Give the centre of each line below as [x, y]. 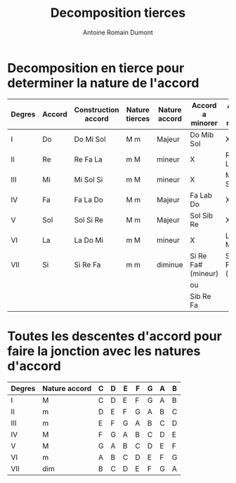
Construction [97, 110]
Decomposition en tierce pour [96, 68]
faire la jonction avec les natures [104, 351]
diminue [170, 265]
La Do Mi [89, 240]
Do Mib [202, 135]
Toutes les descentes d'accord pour [115, 336]
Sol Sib [202, 216]
